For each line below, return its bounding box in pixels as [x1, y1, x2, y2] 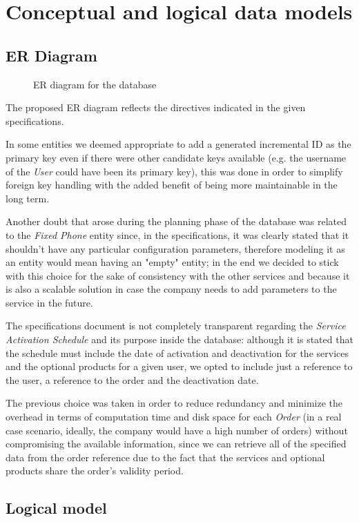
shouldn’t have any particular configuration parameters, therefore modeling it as [6, 241, 345, 255]
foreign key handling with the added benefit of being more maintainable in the [6, 177, 338, 192]
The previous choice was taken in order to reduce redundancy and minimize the [6, 396, 342, 410]
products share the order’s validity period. [6, 463, 184, 478]
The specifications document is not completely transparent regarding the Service [6, 318, 346, 333]
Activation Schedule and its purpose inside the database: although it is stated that [6, 332, 353, 347]
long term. [6, 191, 50, 205]
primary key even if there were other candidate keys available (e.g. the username [6, 150, 347, 164]
